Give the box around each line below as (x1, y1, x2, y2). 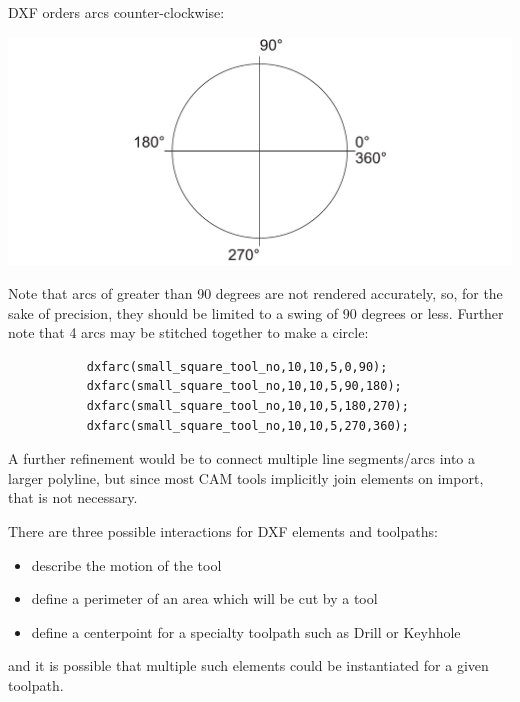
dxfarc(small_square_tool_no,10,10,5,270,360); (86, 418, 409, 433)
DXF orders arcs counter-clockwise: (8, 2, 225, 22)
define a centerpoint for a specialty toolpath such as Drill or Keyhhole (31, 621, 461, 642)
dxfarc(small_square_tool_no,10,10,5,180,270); (86, 399, 409, 414)
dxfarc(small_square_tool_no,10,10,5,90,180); (86, 379, 402, 394)
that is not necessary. (8, 487, 138, 508)
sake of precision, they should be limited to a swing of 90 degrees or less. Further (8, 302, 504, 323)
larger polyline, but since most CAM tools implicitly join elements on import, (8, 467, 484, 488)
